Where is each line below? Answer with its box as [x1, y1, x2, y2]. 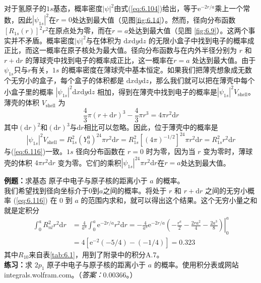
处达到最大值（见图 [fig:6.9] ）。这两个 [128, 25, 248, 36]
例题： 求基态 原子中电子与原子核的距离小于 [4, 175, 148, 186]
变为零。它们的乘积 [57, 157, 121, 168]
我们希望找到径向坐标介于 [4, 185, 89, 195]
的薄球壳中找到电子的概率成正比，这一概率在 [25, 54, 174, 65]
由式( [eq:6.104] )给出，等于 [114, 3, 198, 13]
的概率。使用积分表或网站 [154, 259, 239, 269]
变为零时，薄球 [203, 146, 253, 157]
